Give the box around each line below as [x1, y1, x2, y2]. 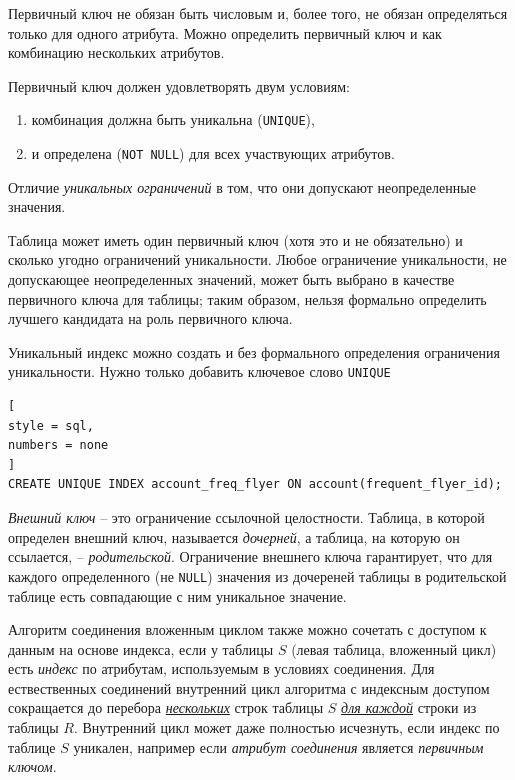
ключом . [8, 756, 57, 777]
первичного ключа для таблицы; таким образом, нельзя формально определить [8, 288, 487, 309]
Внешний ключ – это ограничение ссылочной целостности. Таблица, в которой [8, 507, 485, 528]
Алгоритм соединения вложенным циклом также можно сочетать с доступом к [8, 619, 487, 640]
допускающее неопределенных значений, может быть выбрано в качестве [8, 269, 455, 290]
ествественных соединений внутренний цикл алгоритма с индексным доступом [8, 677, 490, 698]
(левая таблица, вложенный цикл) [291, 638, 497, 659]
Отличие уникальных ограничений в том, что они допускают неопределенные [8, 176, 476, 197]
